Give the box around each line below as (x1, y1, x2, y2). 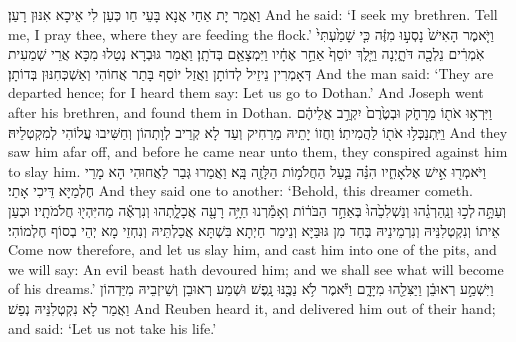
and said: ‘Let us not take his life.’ (8, 317, 217, 338)
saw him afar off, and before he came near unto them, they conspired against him (8, 141, 508, 162)
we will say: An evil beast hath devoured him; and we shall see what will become (8, 258, 504, 279)
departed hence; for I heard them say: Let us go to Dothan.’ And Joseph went (8, 82, 484, 103)
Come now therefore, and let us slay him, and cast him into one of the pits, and (8, 239, 497, 260)
